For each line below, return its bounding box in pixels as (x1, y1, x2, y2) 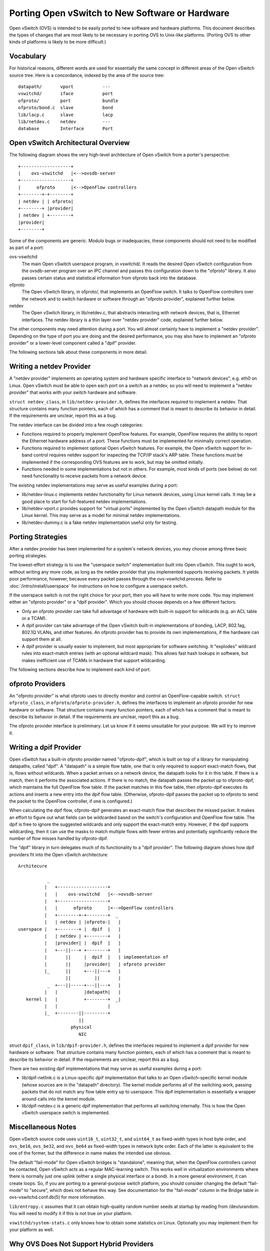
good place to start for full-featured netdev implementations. (21, 498, 147, 504)
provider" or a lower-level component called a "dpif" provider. (9, 340, 137, 346)
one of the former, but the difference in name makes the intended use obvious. (9, 1150, 171, 1156)
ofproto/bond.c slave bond (18, 105, 113, 111)
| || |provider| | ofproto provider (44, 961, 166, 967)
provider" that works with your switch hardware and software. (9, 389, 137, 395)
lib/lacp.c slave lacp (18, 112, 113, 118)
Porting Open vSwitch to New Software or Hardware (9, 8, 229, 19)
